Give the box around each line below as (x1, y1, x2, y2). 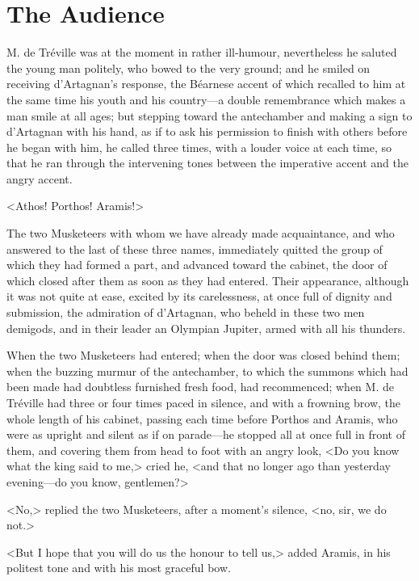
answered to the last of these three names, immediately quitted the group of (6, 240, 383, 257)
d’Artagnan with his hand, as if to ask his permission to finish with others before (6, 123, 408, 140)
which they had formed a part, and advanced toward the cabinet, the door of (6, 256, 388, 273)
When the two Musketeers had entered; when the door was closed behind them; (6, 347, 400, 364)
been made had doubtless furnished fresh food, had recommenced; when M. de (6, 378, 394, 395)
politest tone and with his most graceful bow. (6, 559, 231, 576)
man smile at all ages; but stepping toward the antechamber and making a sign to (6, 107, 413, 124)
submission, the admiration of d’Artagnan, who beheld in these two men (6, 304, 365, 321)
